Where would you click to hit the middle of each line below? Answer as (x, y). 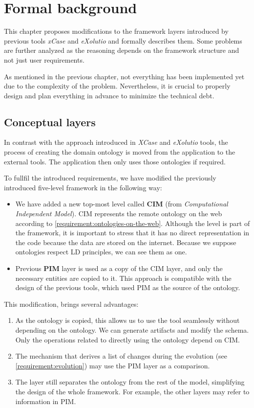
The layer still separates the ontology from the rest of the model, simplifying (130, 382)
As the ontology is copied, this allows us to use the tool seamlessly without (127, 320)
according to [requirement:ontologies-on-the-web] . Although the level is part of (133, 223)
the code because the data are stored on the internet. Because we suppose (126, 242)
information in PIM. (46, 401)
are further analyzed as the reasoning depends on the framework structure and (122, 50)
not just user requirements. (44, 59)
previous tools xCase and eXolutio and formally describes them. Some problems (123, 40)
